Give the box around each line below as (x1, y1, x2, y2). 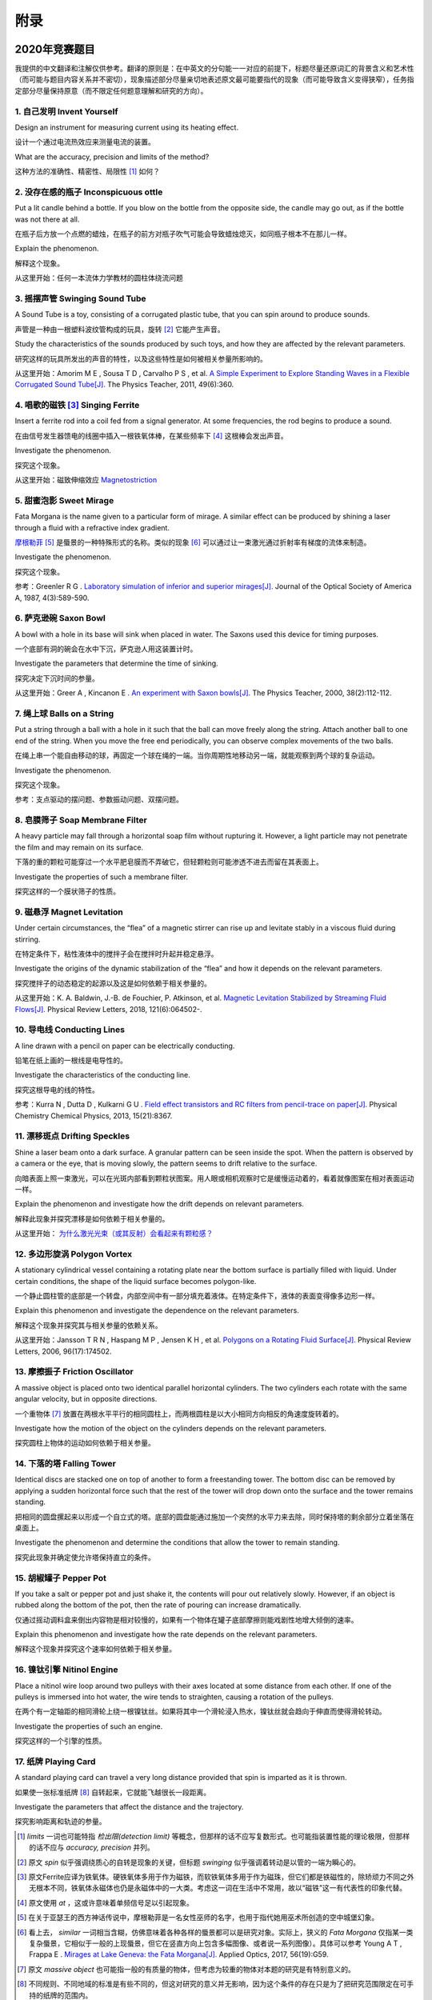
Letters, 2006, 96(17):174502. (14, 1346, 112, 1356)
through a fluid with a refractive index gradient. (14, 522, 170, 532)
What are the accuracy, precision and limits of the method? (14, 152, 210, 162)
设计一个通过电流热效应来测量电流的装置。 (14, 137, 155, 147)
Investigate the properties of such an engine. (14, 1721, 163, 1731)
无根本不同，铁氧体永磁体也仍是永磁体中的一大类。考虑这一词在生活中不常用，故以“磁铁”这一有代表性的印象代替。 (29, 1883, 407, 1893)
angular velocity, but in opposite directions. (14, 1394, 158, 1404)
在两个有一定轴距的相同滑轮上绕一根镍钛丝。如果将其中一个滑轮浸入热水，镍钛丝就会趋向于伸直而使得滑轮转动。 (14, 1706, 386, 1716)
